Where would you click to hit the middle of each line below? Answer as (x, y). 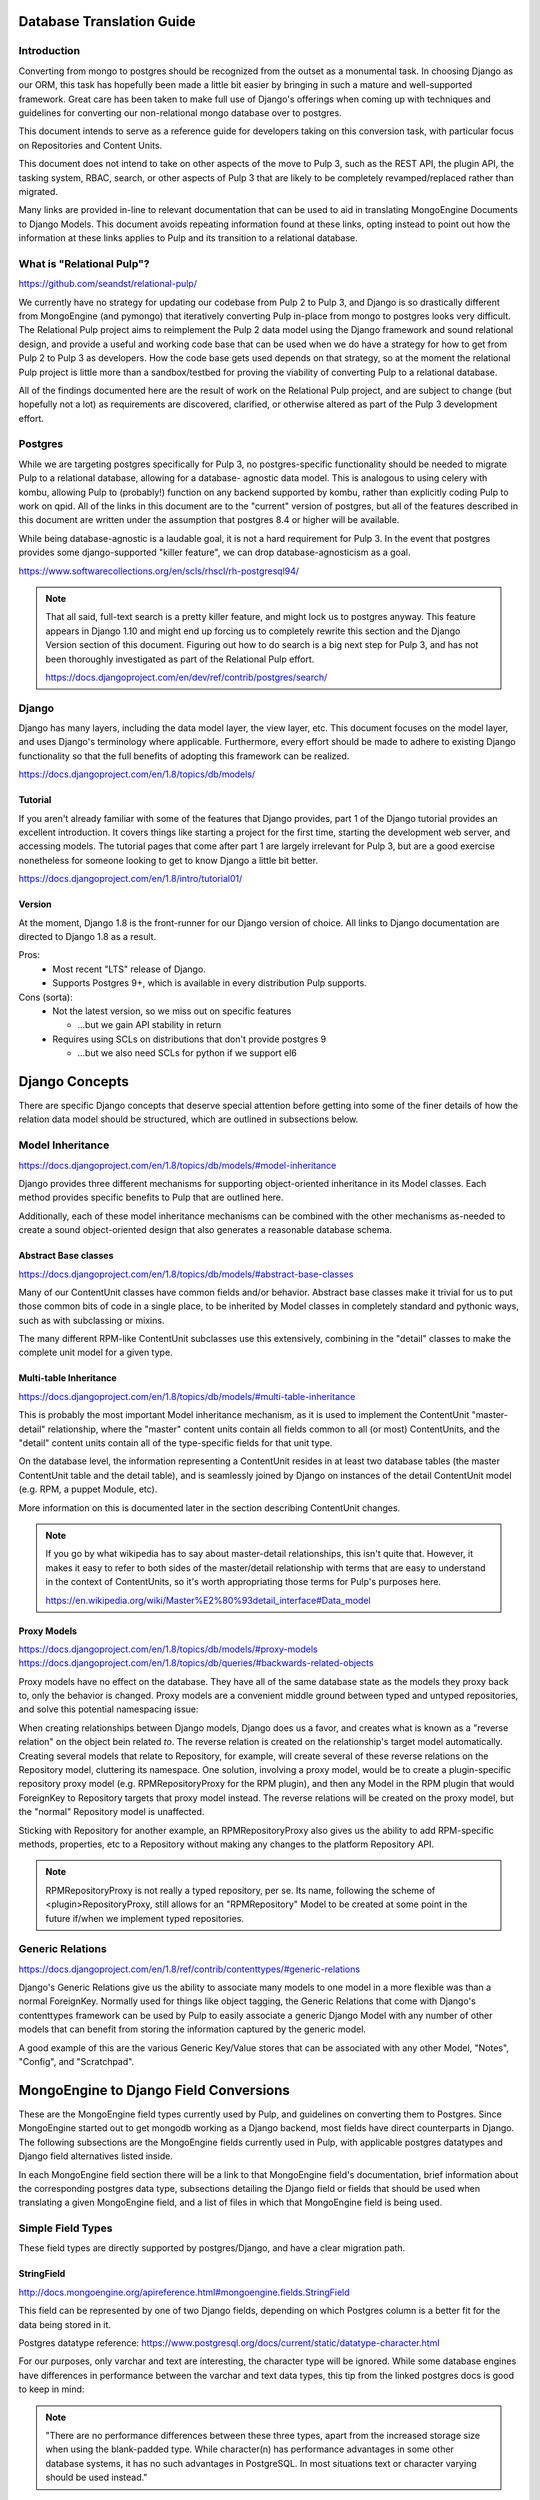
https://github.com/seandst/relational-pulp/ (107, 284)
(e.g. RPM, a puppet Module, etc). (88, 1489)
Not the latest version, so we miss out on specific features (172, 1011)
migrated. (38, 191)
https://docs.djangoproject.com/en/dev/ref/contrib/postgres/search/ (186, 677)
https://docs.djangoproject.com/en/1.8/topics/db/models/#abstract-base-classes (186, 1274)
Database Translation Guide (107, 21)
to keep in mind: (51, 2389)
